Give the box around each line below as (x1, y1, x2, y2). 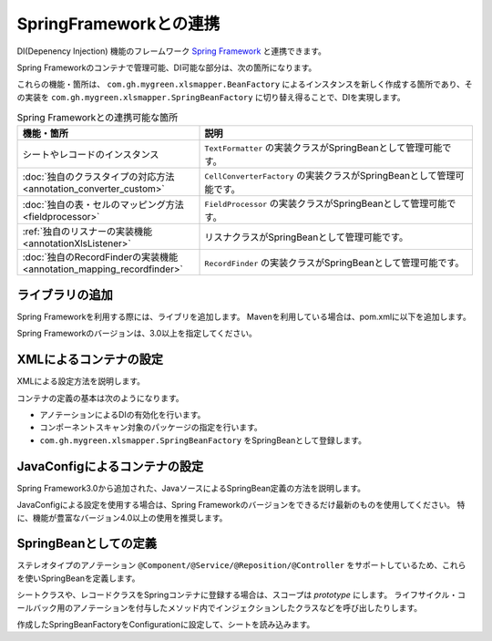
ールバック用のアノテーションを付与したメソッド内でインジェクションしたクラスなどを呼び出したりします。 (16, 602, 423, 613)
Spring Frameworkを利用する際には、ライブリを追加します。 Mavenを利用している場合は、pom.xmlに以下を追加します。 (16, 311, 471, 322)
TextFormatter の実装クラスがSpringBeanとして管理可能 (204, 141, 443, 154)
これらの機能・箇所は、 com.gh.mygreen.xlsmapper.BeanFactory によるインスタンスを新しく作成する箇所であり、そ (16, 78, 473, 90)
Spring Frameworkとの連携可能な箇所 (16, 111, 179, 124)
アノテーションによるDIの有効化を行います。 (39, 409, 206, 420)
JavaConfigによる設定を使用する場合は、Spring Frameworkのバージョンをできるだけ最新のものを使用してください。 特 (16, 500, 466, 511)
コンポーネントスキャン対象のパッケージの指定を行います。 (39, 422, 263, 433)
